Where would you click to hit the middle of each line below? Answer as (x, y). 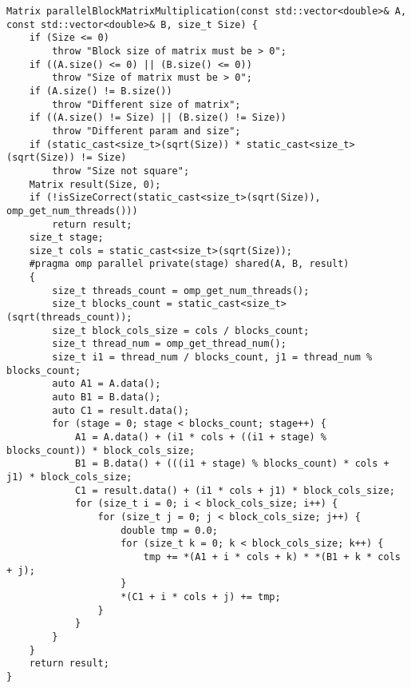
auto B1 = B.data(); (107, 398)
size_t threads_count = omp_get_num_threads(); (181, 290)
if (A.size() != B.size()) (101, 91)
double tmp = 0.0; (169, 530)
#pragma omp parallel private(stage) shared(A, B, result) (189, 264)
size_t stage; (66, 238)
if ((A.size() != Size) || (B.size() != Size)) (158, 118)
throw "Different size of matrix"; (146, 104)
